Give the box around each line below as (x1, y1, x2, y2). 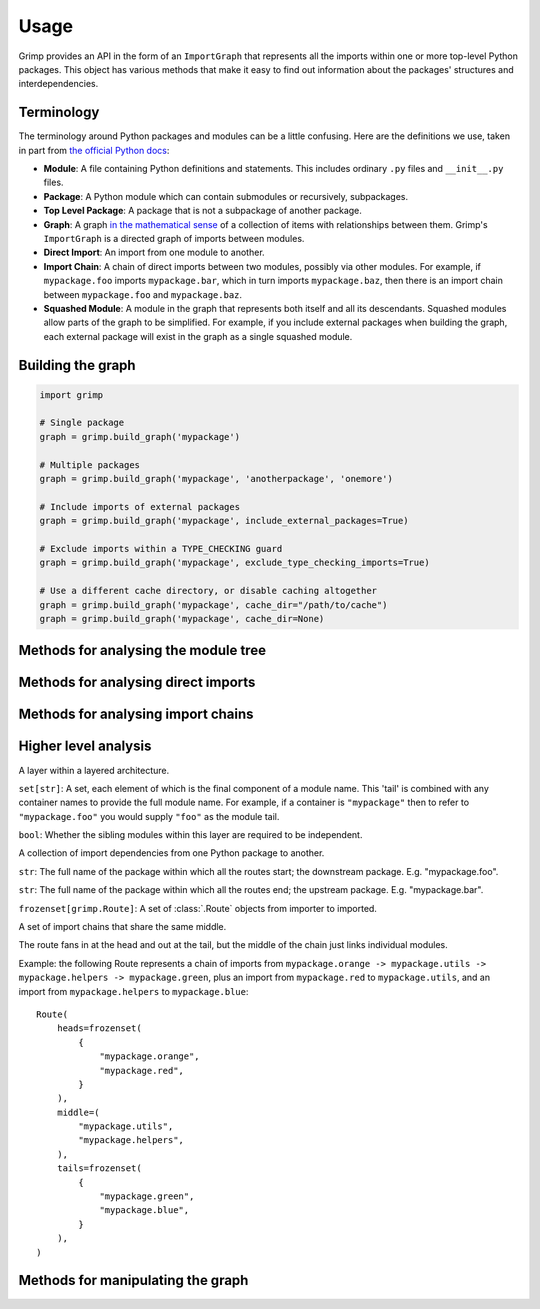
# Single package (39, 417, 125, 429)
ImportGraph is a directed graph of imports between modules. (43, 232, 305, 244)
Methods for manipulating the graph (18, 1272, 249, 1289)
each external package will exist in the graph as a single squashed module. (43, 330, 353, 342)
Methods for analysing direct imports (18, 674, 256, 691)
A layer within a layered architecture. (18, 764, 170, 776)
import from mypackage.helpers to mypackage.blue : (18, 985, 249, 997)
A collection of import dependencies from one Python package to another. (18, 847, 325, 859)
